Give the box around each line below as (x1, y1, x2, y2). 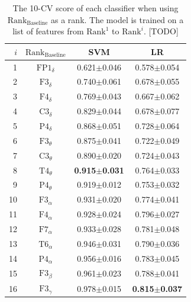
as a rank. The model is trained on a (51, 13, 184, 25)
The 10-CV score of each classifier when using (12, 2, 179, 14)
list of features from (12, 25, 84, 37)
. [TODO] (143, 25, 179, 37)
